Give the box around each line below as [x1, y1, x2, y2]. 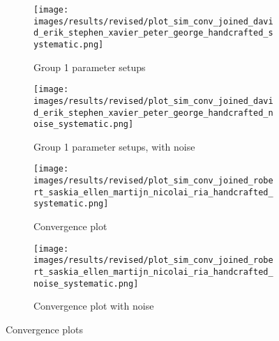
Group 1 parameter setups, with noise [33, 139, 195, 153]
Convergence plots [6, 321, 83, 336]
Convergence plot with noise [33, 298, 154, 313]
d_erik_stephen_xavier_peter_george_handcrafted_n [33, 107, 273, 118]
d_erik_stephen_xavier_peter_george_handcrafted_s [33, 28, 273, 38]
